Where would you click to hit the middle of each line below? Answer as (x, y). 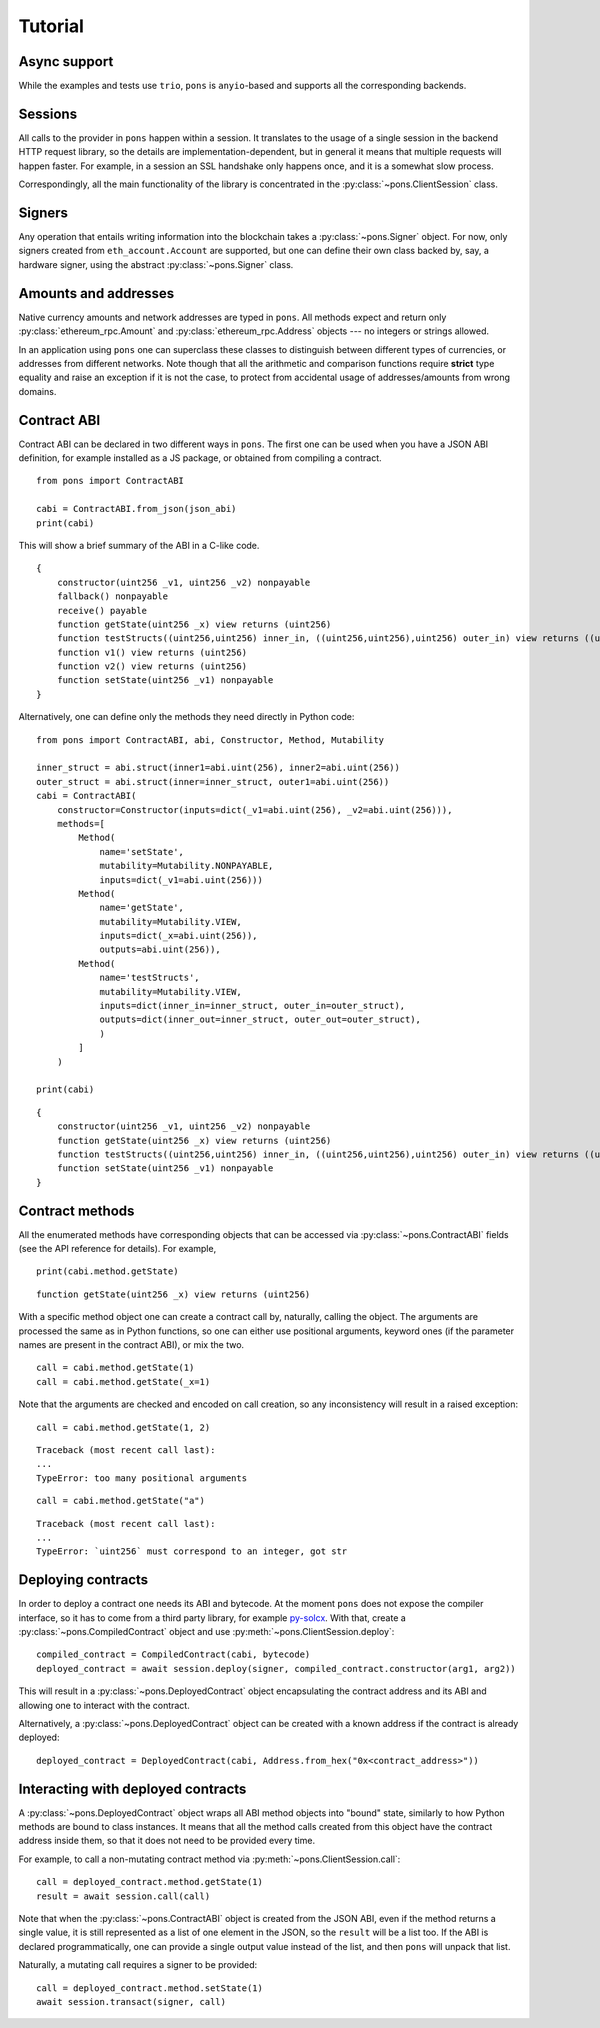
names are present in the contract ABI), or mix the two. (131, 1344)
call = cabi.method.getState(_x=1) (123, 1381)
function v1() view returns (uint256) (152, 652)
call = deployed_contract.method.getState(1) (150, 1882)
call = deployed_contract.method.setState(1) (150, 1988)
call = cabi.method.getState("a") (120, 1501)
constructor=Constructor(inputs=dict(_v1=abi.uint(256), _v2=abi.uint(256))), (254, 809)
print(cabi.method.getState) (107, 1271)
